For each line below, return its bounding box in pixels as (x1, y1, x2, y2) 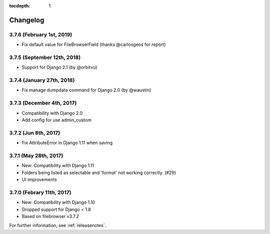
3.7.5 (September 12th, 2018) (9, 54, 81, 61)
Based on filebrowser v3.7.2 (21, 213, 79, 219)
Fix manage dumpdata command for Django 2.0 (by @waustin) (21, 87, 151, 93)
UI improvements (21, 177, 57, 183)
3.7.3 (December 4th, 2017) (9, 100, 77, 107)
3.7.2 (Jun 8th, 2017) (9, 129, 60, 136)
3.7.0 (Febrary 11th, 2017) (9, 189, 72, 196)
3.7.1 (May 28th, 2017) (9, 152, 63, 159)
